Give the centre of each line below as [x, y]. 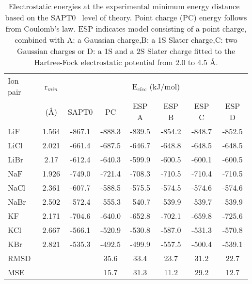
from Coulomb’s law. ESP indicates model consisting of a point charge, [126, 28]
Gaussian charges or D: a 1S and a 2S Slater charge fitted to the [126, 51]
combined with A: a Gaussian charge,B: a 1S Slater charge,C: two [126, 40]
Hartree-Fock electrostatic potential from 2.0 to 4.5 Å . [126, 62]
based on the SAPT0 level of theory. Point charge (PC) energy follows [126, 17]
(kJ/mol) [165, 86]
